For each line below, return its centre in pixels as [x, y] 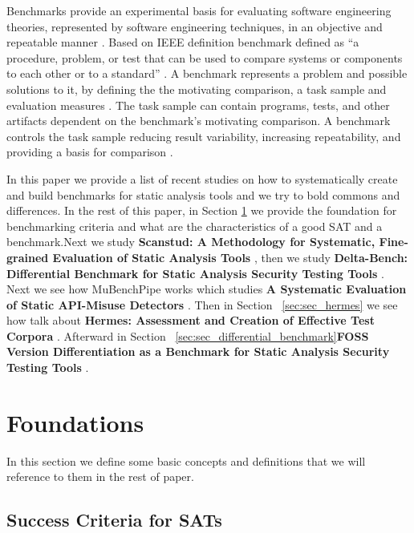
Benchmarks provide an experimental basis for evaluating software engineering [199, 10]
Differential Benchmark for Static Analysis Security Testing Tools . [195, 273]
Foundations [75, 422]
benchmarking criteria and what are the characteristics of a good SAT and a [195, 226]
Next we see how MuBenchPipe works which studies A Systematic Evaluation [207, 289]
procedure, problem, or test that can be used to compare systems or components [205, 57]
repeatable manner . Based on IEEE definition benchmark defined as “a [183, 42]
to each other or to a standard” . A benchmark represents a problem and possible [207, 73]
